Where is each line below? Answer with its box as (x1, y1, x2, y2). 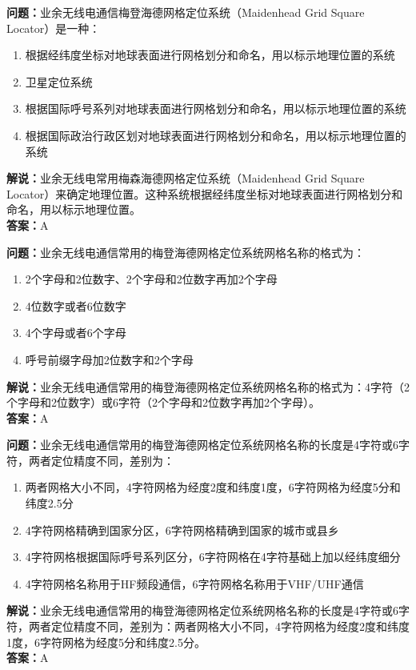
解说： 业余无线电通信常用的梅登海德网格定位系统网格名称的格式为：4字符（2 (6, 378, 410, 395)
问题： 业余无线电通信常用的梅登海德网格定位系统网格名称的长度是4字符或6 (6, 436, 398, 453)
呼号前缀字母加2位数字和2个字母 (25, 351, 194, 367)
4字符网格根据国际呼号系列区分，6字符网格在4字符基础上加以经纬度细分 (25, 548, 401, 565)
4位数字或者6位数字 (25, 297, 126, 314)
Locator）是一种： (6, 19, 101, 36)
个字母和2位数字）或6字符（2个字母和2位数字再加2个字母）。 (6, 394, 320, 411)
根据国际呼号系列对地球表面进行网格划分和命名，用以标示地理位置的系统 (25, 100, 406, 117)
